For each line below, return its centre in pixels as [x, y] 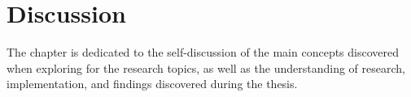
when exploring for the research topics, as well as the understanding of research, [206, 67]
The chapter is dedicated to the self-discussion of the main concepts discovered [203, 52]
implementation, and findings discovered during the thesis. [152, 84]
